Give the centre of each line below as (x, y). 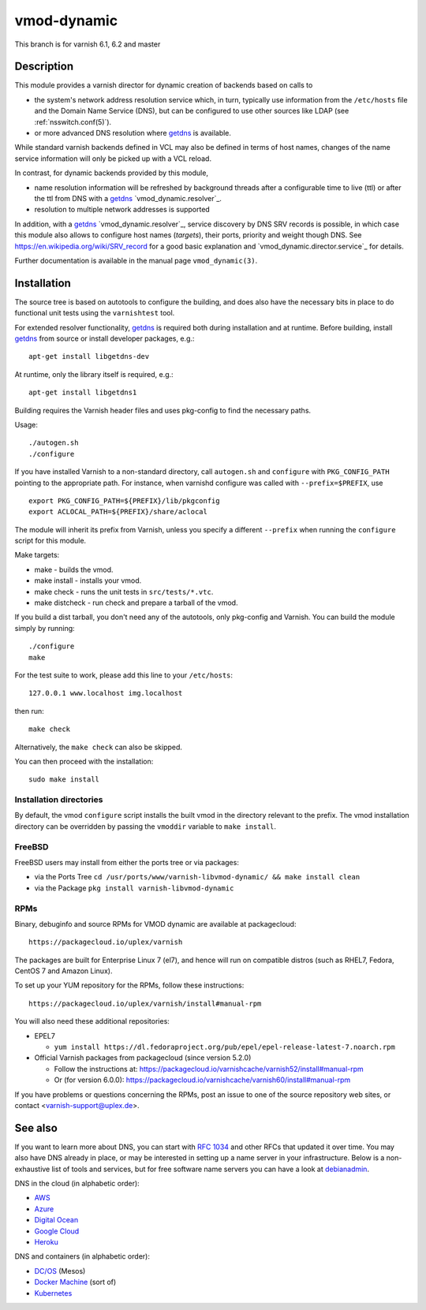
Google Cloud (57, 1231)
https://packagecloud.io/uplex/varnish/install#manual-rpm (145, 1003)
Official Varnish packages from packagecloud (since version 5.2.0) (143, 1058)
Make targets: (37, 555)
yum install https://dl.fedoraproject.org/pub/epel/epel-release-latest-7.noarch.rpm (225, 1047)
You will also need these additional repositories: (92, 1021)
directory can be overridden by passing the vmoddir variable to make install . (145, 826)
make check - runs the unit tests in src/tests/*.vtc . (124, 592)
